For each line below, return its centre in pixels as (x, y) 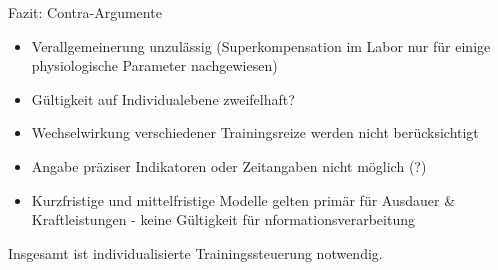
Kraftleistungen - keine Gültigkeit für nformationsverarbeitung (223, 219)
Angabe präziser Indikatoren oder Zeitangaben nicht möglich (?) (229, 165)
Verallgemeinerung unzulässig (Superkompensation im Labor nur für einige (261, 45)
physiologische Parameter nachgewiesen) (154, 65)
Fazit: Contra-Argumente (85, 12)
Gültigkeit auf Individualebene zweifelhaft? (163, 98)
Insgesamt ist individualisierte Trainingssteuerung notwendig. (195, 252)
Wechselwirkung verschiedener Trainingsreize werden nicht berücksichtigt (255, 132)
